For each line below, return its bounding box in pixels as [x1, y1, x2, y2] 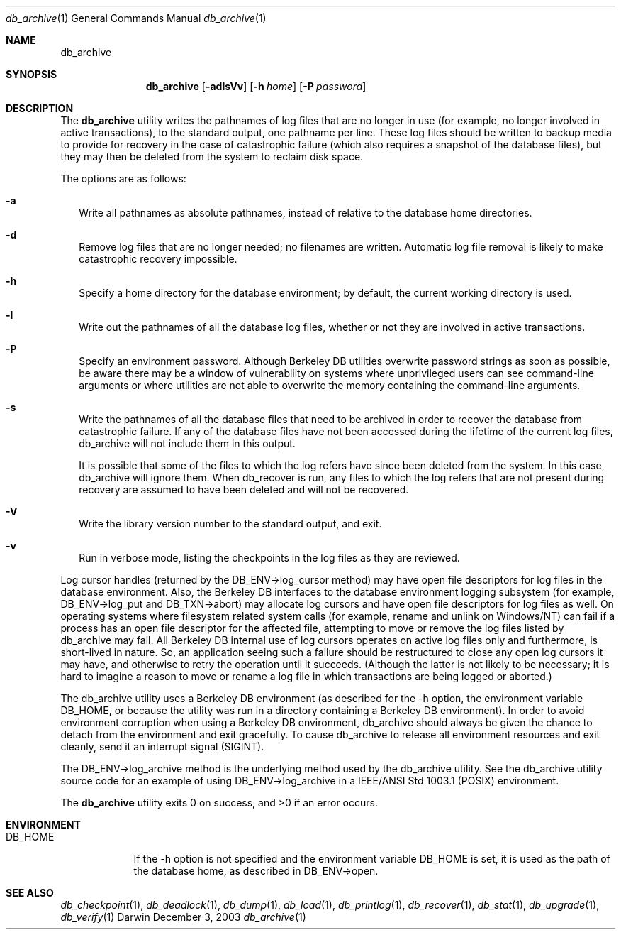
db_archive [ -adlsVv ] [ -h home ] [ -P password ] [145, 80, 367, 92]
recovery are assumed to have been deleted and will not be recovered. [79, 483, 409, 496]
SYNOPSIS [6, 68, 57, 80]
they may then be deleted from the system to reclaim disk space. [60, 151, 364, 163]
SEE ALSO [6, 887, 54, 899]
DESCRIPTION [6, 102, 74, 114]
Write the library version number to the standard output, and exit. [79, 518, 382, 530]
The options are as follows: [60, 173, 186, 185]
